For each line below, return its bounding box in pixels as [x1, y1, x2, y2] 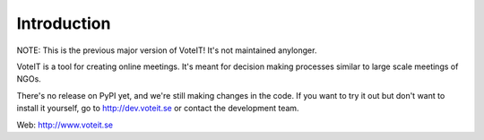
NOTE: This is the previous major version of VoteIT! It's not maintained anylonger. [16, 45, 317, 56]
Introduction [16, 13, 111, 33]
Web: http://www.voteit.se [16, 119, 114, 130]
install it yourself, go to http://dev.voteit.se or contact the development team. [16, 103, 299, 114]
